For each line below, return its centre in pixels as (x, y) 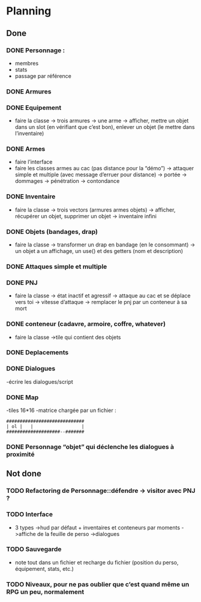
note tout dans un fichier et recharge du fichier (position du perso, (97, 562)
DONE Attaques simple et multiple (57, 266)
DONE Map (22, 397)
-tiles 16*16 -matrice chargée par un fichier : (61, 410)
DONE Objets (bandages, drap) (52, 231)
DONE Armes (26, 149)
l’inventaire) (29, 134)
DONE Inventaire (31, 197)
